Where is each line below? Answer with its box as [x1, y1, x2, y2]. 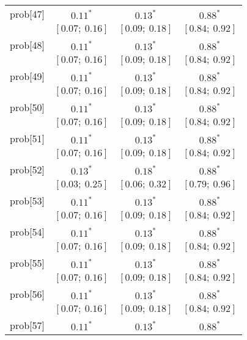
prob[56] [10, 287, 45, 301]
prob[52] [10, 162, 45, 176]
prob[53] [10, 194, 45, 208]
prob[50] [10, 100, 45, 114]
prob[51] [10, 131, 45, 145]
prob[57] [10, 318, 45, 332]
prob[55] [10, 256, 45, 270]
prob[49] [10, 69, 45, 83]
